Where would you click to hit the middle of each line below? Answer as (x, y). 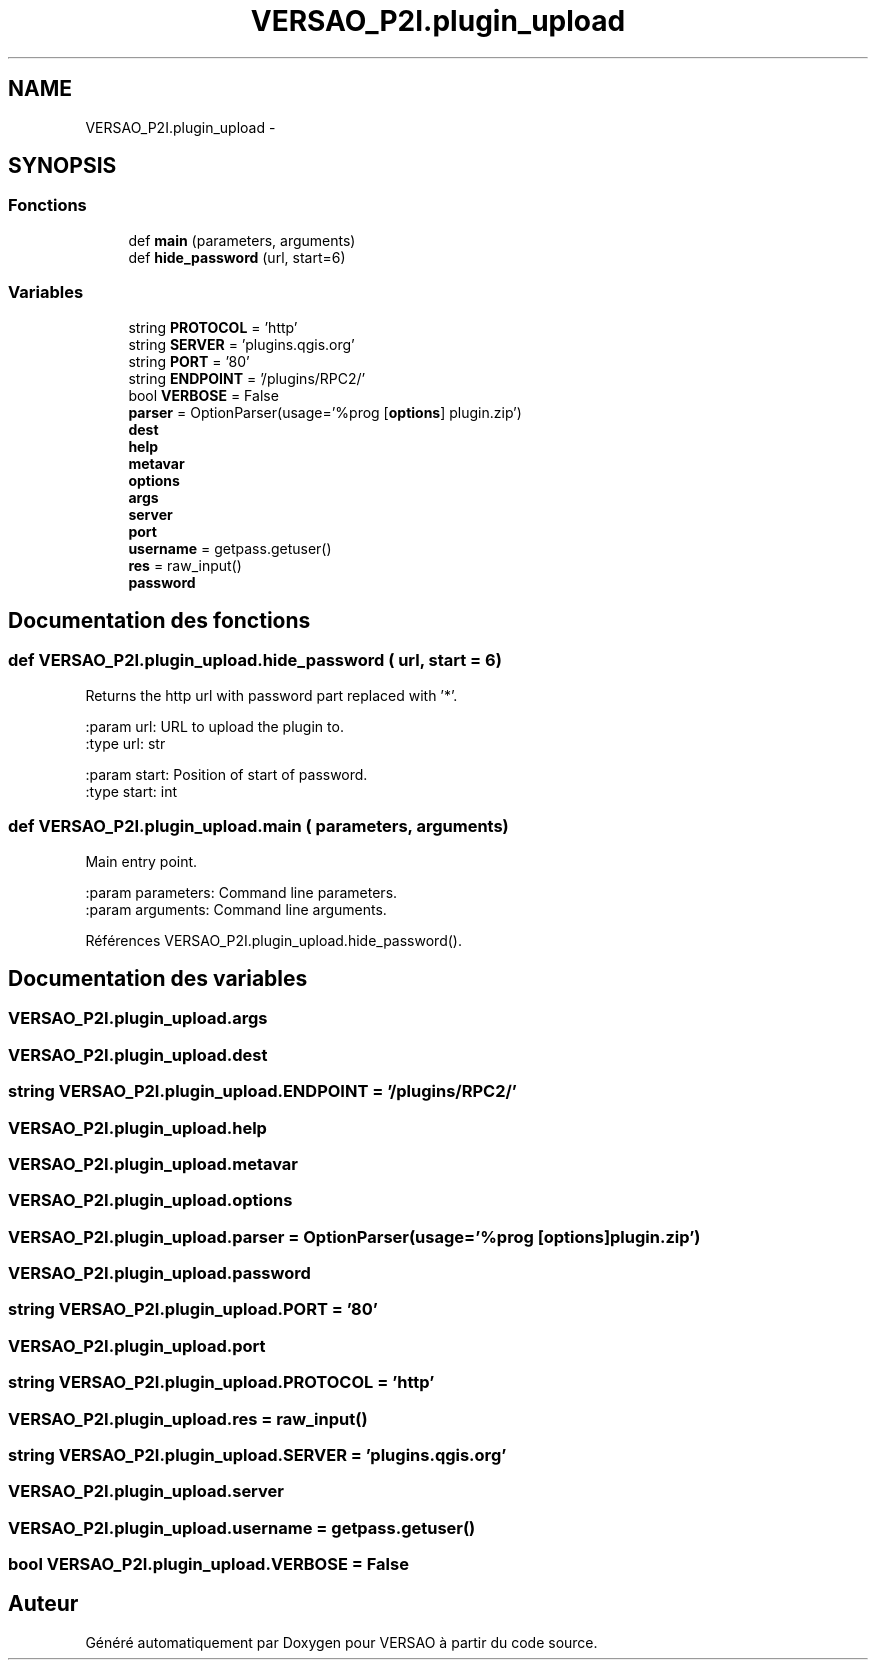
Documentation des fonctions (159, 620)
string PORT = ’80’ (189, 361)
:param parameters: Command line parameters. (241, 892)
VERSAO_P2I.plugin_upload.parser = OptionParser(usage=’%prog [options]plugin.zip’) (354, 1236)
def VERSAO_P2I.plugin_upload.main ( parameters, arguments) (258, 826)
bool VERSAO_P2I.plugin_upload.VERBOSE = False (208, 1564)
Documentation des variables (158, 978)
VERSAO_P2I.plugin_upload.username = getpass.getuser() (242, 1527)
